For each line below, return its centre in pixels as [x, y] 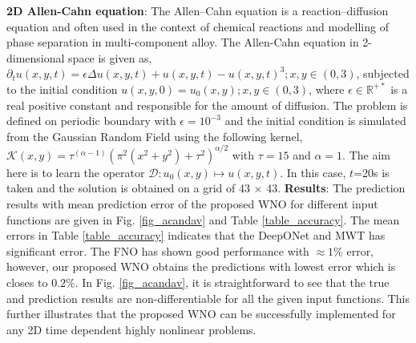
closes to [27, 282]
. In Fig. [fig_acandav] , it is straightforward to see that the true [232, 282]
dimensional [36, 57]
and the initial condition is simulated [315, 121]
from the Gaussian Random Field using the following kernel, [155, 136]
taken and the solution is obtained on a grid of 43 [128, 188]
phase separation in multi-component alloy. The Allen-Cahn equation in [183, 42]
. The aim [366, 154]
